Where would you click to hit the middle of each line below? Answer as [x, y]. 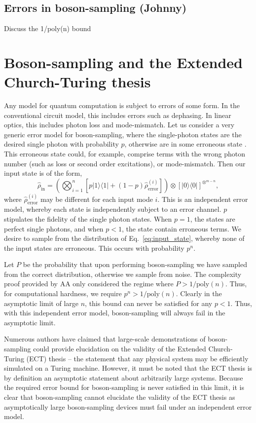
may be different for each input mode [96, 199]
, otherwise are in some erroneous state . [185, 144]
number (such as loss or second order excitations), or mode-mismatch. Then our [125, 163]
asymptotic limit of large [41, 303]
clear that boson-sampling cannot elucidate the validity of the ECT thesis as [120, 397]
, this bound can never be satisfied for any [149, 303]
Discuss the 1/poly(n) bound [48, 28]
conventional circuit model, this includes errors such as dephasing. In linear [118, 115]
